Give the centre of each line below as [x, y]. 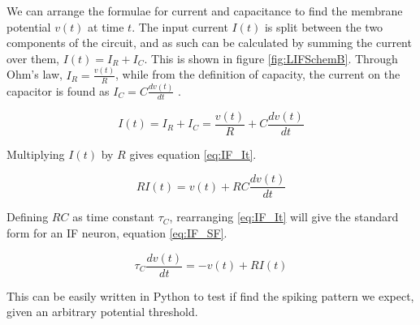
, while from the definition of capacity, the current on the [258, 74]
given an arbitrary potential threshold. [102, 312]
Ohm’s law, [35, 74]
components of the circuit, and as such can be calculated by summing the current [209, 43]
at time [106, 26]
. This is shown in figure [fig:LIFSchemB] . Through [271, 58]
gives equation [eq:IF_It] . [193, 154]
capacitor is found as [58, 90]
